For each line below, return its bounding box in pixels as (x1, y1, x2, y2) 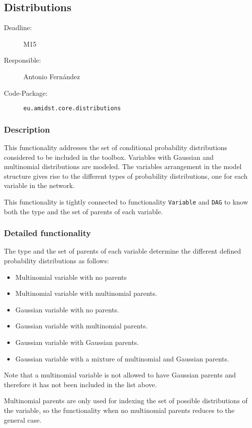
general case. (4, 414, 42, 425)
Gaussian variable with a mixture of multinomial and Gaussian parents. (15, 353, 229, 363)
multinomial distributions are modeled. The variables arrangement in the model (4, 161, 242, 171)
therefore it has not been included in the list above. (4, 379, 157, 389)
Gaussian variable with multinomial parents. (15, 321, 148, 331)
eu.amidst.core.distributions (23, 105, 121, 112)
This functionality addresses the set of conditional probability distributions (4, 142, 227, 153)
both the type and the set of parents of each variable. (4, 206, 163, 216)
